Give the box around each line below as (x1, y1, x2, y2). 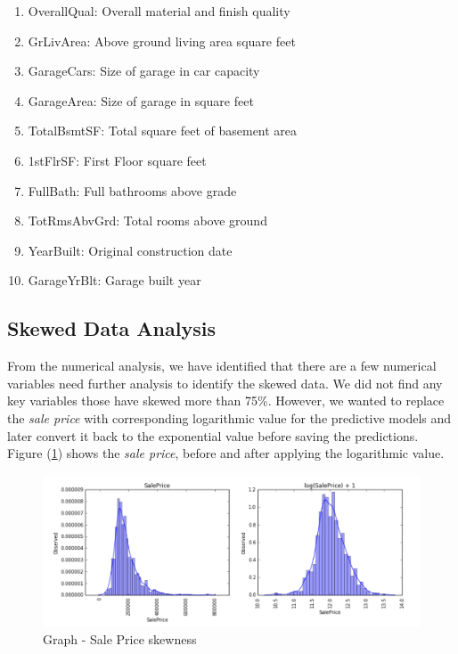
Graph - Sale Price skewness (43, 629, 197, 648)
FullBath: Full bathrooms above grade (28, 181, 237, 200)
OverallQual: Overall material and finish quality (28, 2, 290, 20)
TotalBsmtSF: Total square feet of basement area (28, 121, 298, 140)
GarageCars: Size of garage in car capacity (28, 61, 260, 80)
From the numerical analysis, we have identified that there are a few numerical (7, 356, 437, 375)
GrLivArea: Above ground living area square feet (28, 31, 296, 50)
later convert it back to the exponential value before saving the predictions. (7, 426, 419, 445)
